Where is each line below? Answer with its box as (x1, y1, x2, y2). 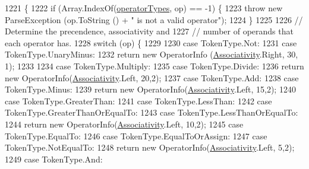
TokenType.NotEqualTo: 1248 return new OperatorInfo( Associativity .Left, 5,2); (5, 141, 295, 154)
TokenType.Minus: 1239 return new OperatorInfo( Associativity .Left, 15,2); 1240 (5, 83, 296, 95)
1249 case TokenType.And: (5, 152, 103, 165)
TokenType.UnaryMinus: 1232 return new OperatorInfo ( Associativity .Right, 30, (5, 48, 298, 60)
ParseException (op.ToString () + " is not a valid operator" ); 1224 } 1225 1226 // (5, 13, 303, 25)
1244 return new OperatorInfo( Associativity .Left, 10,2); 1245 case (5, 117, 244, 130)
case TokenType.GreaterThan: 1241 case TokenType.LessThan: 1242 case (5, 94, 272, 107)
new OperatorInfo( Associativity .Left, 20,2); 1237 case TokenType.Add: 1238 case (5, 71, 299, 84)
